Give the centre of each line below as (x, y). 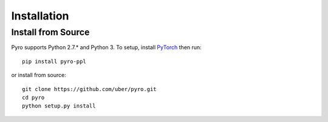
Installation (40, 16)
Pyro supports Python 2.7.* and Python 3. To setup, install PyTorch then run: (106, 47)
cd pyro (33, 97)
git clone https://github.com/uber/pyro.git (90, 89)
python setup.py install (59, 106)
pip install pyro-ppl (54, 61)
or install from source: (39, 75)
